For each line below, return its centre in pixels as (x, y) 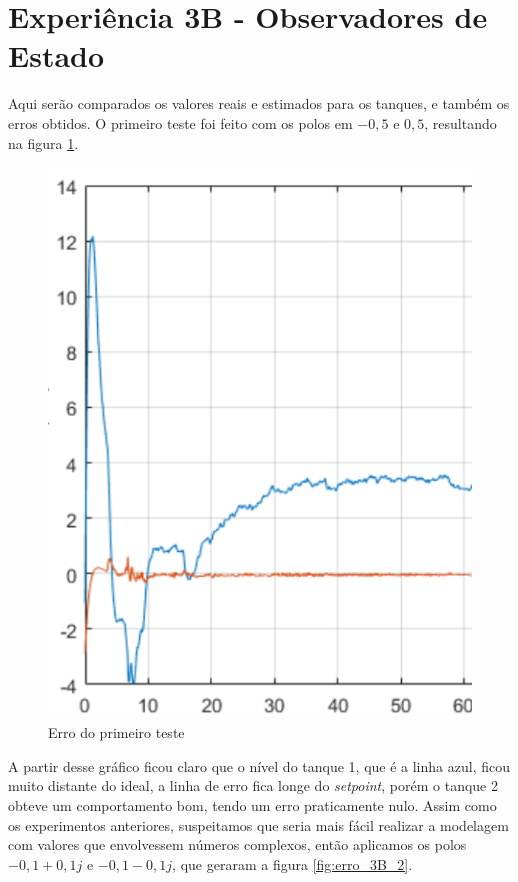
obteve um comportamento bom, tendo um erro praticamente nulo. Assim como (252, 805)
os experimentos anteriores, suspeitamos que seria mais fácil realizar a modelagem (258, 824)
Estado (56, 55)
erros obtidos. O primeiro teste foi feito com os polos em (180, 122)
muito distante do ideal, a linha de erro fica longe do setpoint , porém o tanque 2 (253, 785)
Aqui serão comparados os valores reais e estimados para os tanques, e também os (259, 103)
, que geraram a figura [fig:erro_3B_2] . (292, 863)
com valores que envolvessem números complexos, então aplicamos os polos (237, 844)
